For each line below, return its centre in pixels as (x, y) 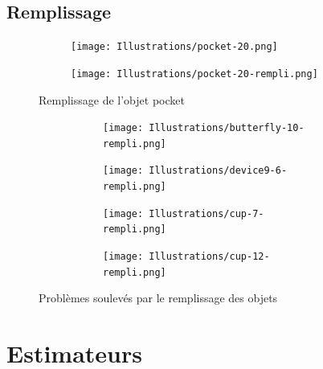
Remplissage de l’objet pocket (112, 99)
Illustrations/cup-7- (206, 213)
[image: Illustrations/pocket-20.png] (174, 47)
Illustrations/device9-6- (218, 171)
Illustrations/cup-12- (209, 257)
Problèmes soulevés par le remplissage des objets (158, 298)
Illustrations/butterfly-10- (227, 128)
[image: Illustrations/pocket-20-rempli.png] (194, 74)
